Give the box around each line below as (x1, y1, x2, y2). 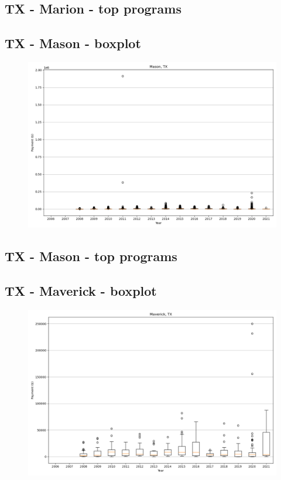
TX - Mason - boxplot (5, 34, 141, 52)
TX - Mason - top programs (5, 247, 177, 265)
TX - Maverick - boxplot (5, 282, 157, 300)
